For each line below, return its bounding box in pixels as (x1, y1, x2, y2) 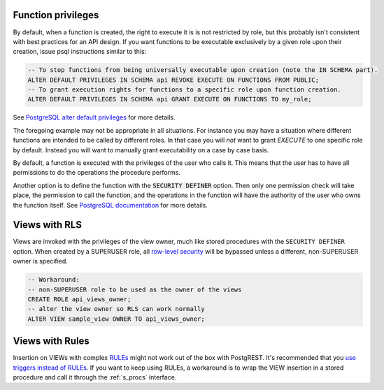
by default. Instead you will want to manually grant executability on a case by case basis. (13, 145, 269, 154)
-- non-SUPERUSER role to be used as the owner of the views (27, 285, 242, 294)
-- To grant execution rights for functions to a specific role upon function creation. (27, 86, 342, 94)
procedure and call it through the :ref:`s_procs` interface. (13, 373, 177, 382)
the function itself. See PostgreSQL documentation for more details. (13, 201, 208, 209)
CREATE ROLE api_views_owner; (27, 296, 131, 303)
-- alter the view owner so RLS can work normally (27, 305, 206, 313)
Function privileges (13, 9, 99, 21)
